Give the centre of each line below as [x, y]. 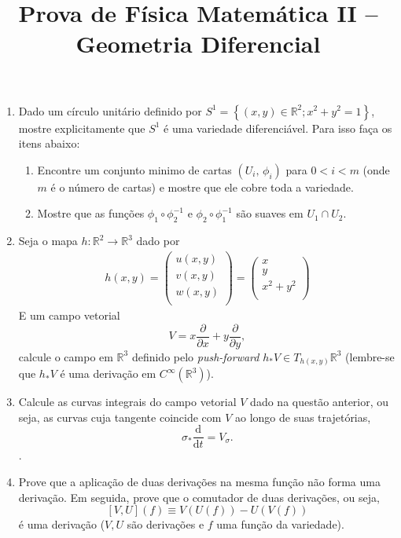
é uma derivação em [108, 373]
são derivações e [166, 524]
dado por [158, 241]
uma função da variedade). [280, 524]
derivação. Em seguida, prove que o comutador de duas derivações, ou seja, [199, 497]
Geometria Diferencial [198, 44]
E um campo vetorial [69, 315]
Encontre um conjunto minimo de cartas [134, 169]
